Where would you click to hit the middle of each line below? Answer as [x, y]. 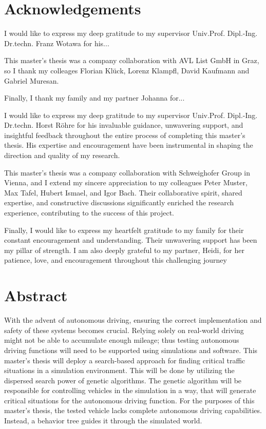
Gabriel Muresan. [32, 80]
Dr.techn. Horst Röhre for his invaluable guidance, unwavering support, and [124, 125]
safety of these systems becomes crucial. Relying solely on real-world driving [124, 330]
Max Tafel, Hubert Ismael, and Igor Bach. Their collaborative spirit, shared [123, 192]
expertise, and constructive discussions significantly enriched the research [119, 202]
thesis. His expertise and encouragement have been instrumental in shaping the [129, 145]
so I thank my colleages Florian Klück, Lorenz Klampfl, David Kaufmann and [127, 70]
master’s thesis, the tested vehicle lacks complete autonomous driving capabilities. [133, 410]
